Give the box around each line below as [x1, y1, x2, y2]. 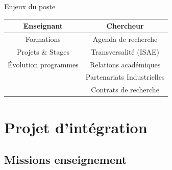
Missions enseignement [4, 152, 127, 167]
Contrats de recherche [91, 84, 159, 95]
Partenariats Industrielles [85, 71, 165, 82]
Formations [26, 33, 61, 44]
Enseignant [23, 20, 63, 31]
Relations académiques [89, 59, 161, 69]
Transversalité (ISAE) [91, 46, 159, 57]
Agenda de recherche [92, 33, 158, 44]
